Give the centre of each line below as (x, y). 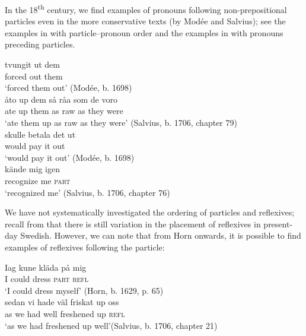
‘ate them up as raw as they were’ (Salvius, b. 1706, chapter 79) (121, 122)
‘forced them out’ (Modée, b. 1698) (68, 88)
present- (278, 224)
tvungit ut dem (32, 64)
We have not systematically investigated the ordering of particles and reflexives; (150, 212)
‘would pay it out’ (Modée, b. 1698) (70, 157)
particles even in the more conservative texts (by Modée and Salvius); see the (145, 21)
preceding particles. (40, 44)
